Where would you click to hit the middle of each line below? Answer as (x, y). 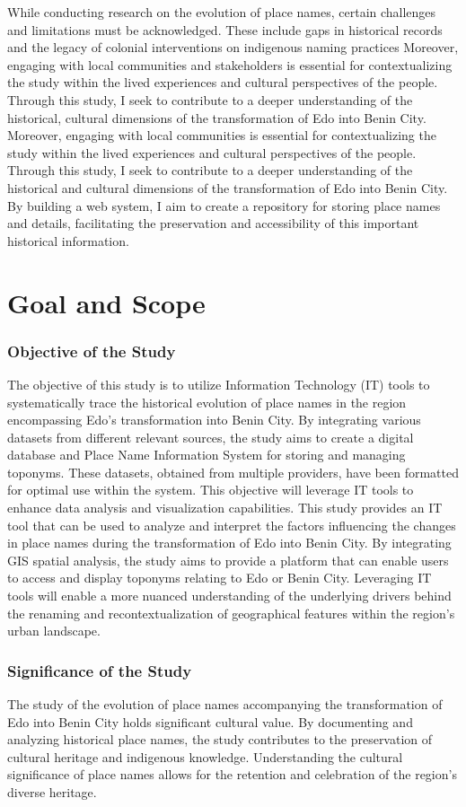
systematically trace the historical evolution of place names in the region (207, 402)
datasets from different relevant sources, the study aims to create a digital (211, 437)
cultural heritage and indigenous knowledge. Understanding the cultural (205, 756)
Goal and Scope (106, 302)
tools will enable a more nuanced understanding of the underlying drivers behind (229, 596)
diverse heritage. (52, 792)
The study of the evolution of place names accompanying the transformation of (225, 704)
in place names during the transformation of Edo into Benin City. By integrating (229, 543)
